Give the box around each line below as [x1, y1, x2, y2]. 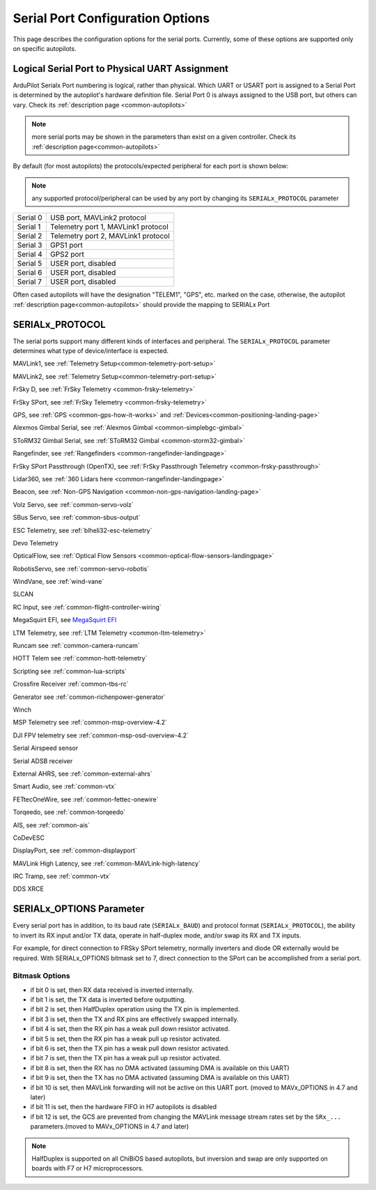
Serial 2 [17, 231, 42, 241]
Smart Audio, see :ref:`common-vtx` [13, 782, 116, 791]
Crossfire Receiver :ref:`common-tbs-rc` [13, 680, 129, 688]
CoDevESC [13, 834, 45, 842]
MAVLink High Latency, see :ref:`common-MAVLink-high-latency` [13, 859, 201, 868]
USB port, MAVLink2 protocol [49, 213, 146, 223]
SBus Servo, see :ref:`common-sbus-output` [13, 513, 141, 522]
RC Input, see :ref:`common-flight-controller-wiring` [13, 603, 162, 611]
